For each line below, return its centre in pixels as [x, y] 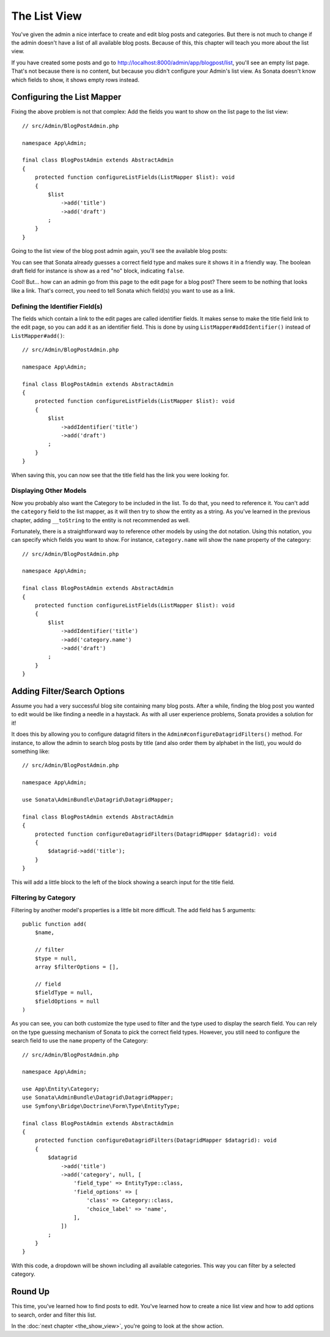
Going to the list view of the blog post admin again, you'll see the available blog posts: [119, 251]
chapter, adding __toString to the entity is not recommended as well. [101, 520]
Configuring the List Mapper [66, 97]
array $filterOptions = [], [77, 967]
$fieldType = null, [64, 993]
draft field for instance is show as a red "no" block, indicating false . [98, 271]
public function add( [54, 924]
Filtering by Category [43, 898]
